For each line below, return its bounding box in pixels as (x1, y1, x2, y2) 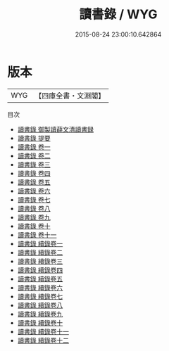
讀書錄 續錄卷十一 (17, 327, 69, 336)
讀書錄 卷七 (17, 195, 51, 204)
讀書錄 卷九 (17, 212, 51, 222)
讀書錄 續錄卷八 (17, 300, 63, 309)
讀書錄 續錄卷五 (17, 274, 63, 283)
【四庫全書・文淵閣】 (35, 91, 106, 101)
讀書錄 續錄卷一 (17, 239, 63, 248)
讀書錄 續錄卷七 (17, 292, 63, 300)
